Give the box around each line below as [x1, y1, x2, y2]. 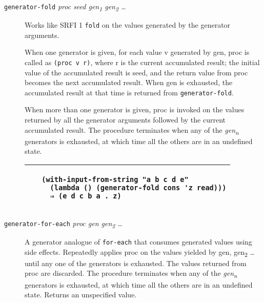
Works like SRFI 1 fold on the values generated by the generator [25, 19, 231, 30]
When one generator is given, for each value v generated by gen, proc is [25, 47, 250, 57]
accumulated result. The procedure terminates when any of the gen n [25, 124, 239, 136]
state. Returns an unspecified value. [25, 289, 137, 300]
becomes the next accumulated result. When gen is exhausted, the [25, 77, 233, 88]
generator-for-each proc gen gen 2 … [4, 217, 123, 230]
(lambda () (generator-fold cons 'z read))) [50, 183, 227, 192]
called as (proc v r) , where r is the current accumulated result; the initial [25, 56, 260, 67]
